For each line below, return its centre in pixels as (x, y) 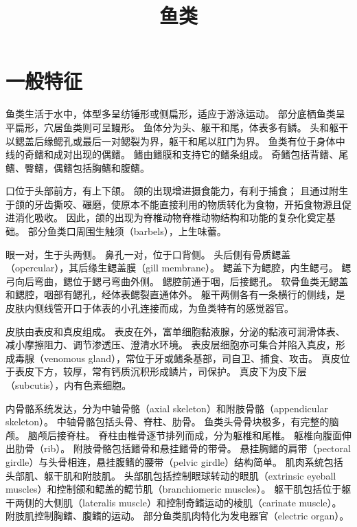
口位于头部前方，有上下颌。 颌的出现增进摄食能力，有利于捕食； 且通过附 (172, 191)
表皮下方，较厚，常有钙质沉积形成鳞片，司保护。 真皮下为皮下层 (161, 371)
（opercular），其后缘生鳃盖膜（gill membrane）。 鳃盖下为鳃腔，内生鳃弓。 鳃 (178, 268)
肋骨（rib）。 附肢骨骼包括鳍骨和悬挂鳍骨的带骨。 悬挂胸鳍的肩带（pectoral (183, 448)
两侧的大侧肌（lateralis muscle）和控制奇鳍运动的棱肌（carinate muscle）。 (178, 502)
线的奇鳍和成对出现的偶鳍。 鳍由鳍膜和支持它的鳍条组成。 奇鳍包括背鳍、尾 (177, 154)
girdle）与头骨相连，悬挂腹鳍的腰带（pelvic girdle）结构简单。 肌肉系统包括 (174, 461)
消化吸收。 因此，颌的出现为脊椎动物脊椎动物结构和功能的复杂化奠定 (170, 217)
